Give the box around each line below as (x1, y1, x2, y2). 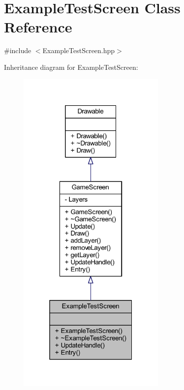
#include (4, 45, 31, 56)
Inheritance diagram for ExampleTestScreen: (4, 61, 138, 72)
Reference (4, 17, 72, 37)
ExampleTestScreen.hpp (42, 45, 115, 56)
